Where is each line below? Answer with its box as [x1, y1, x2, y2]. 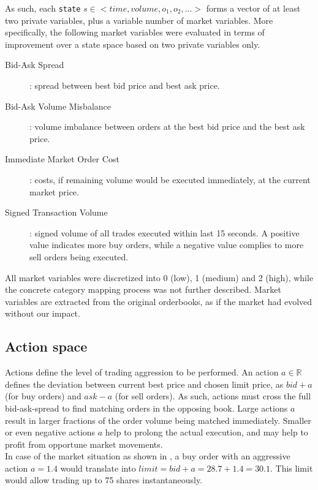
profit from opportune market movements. [5, 437, 163, 450]
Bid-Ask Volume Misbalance [5, 99, 112, 112]
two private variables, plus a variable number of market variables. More [5, 13, 273, 26]
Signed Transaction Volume [5, 206, 108, 219]
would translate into [60, 461, 136, 474]
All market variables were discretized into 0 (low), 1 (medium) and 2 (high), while [5, 271, 314, 284]
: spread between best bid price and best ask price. [29, 79, 220, 92]
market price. [29, 185, 79, 198]
